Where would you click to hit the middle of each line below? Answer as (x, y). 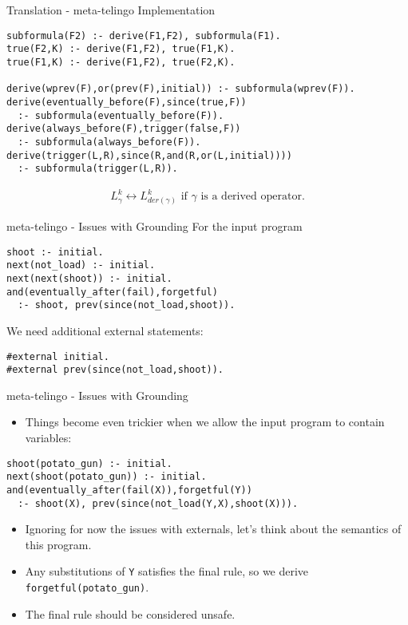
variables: (48, 438)
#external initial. (58, 356)
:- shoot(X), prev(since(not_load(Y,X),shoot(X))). (158, 503)
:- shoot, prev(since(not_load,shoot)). (127, 305)
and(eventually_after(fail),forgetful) (112, 292)
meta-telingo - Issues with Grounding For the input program (154, 226)
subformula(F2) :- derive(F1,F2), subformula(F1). (144, 36)
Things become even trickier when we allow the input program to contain (205, 422)
